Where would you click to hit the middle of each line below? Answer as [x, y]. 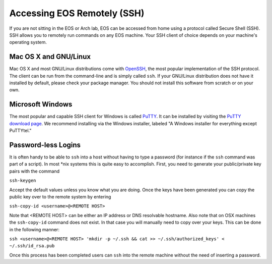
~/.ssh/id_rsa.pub [32, 246]
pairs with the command [35, 171]
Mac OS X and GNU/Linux [50, 57]
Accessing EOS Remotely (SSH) [77, 13]
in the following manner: [35, 229]
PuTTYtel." [20, 131]
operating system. [28, 42]
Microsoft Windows [41, 104]
